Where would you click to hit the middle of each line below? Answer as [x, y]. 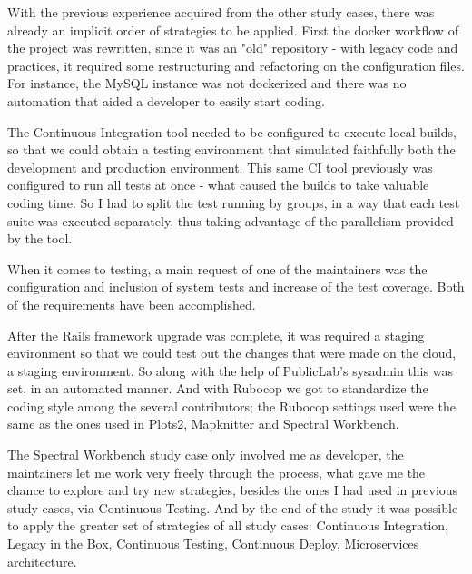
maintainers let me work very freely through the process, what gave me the [216, 472]
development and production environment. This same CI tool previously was [220, 167]
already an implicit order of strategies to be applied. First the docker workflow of [233, 30]
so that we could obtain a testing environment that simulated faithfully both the [231, 149]
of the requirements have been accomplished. [132, 304]
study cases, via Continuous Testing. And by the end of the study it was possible [233, 507]
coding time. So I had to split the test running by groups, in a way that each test [234, 202]
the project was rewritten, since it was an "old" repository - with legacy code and [233, 48]
